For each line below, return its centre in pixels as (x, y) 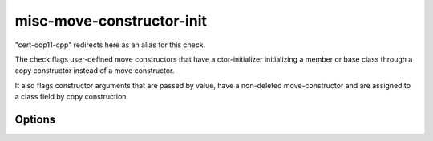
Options (35, 119)
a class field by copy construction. (71, 97)
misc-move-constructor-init (111, 21)
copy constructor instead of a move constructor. (95, 70)
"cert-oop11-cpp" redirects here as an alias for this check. (110, 45)
